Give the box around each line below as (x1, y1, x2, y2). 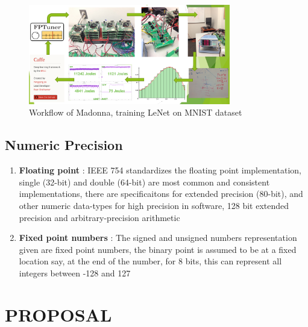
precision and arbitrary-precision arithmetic (19, 211, 180, 223)
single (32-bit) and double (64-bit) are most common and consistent (19, 175, 270, 188)
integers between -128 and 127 (19, 266, 131, 279)
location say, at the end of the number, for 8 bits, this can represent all (19, 255, 282, 267)
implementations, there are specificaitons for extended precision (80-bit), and (19, 187, 303, 200)
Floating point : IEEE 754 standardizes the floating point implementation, (19, 164, 301, 176)
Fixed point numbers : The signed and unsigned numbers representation (19, 231, 297, 244)
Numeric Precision (5, 135, 123, 154)
